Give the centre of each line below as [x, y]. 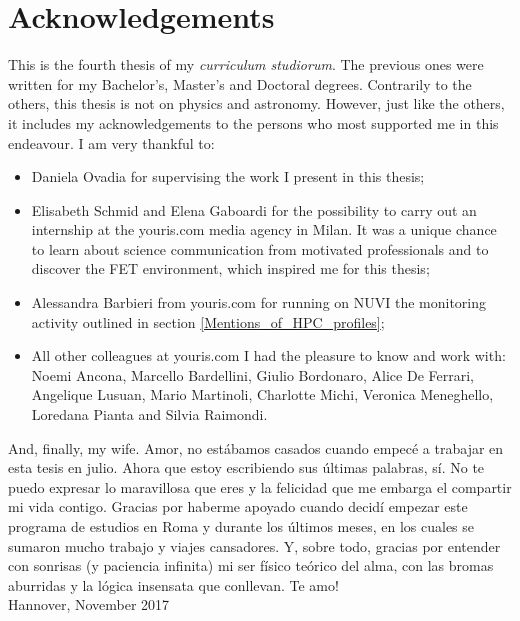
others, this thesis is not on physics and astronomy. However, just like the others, [256, 103]
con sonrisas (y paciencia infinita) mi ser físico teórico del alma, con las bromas [251, 565]
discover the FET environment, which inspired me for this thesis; [230, 268]
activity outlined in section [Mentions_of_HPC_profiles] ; [208, 321]
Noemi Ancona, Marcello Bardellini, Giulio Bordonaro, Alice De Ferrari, [252, 374]
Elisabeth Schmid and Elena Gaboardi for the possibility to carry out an [254, 209]
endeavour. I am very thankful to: [111, 142]
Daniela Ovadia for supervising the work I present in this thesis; [228, 176]
